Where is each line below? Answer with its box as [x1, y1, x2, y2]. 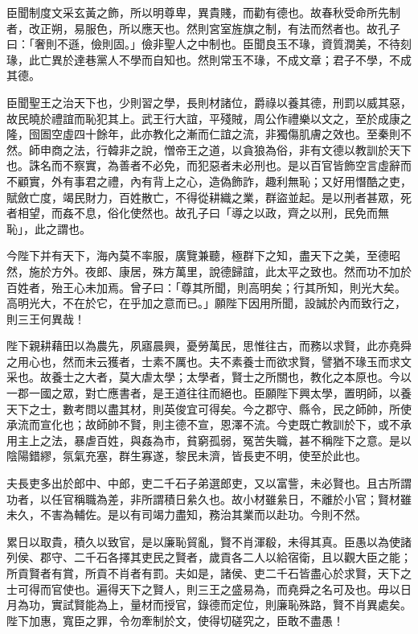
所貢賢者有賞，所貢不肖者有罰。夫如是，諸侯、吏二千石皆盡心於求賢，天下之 [6, 565, 412, 581]
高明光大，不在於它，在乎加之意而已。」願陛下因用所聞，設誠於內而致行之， [6, 294, 406, 311]
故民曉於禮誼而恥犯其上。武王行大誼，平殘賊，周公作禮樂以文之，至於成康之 [6, 109, 412, 126]
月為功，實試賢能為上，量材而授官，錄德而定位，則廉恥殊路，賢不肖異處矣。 [6, 596, 412, 613]
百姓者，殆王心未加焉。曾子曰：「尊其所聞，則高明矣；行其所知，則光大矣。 [6, 278, 406, 295]
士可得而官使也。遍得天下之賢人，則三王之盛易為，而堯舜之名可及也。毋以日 [6, 580, 412, 597]
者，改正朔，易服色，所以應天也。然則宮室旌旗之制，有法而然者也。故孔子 [6, 19, 400, 36]
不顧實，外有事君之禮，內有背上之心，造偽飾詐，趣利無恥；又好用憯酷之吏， [6, 172, 412, 189]
